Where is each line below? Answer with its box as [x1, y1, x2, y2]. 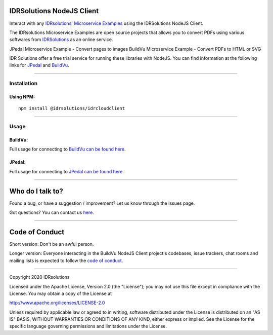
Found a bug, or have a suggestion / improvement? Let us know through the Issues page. [9, 200, 195, 206]
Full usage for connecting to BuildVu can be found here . [9, 146, 126, 152]
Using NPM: [9, 94, 35, 100]
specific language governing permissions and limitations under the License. [9, 323, 167, 329]
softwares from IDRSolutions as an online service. [9, 36, 113, 43]
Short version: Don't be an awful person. [9, 241, 94, 247]
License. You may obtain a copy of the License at [9, 290, 112, 296]
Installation [9, 80, 38, 87]
